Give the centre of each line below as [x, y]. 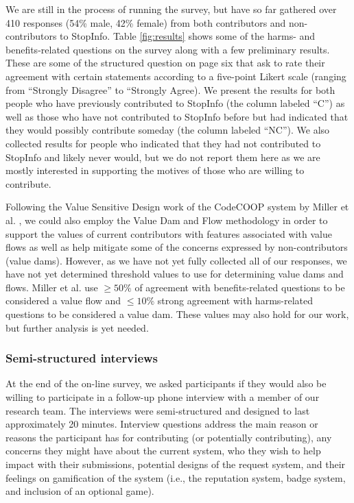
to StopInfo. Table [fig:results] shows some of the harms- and [188, 36]
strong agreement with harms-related [235, 300]
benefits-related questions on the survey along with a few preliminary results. [168, 49]
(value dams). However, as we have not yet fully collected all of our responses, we [176, 260]
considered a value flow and [63, 300]
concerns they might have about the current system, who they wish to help [163, 451]
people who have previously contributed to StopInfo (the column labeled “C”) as [175, 103]
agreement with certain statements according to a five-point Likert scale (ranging [176, 76]
